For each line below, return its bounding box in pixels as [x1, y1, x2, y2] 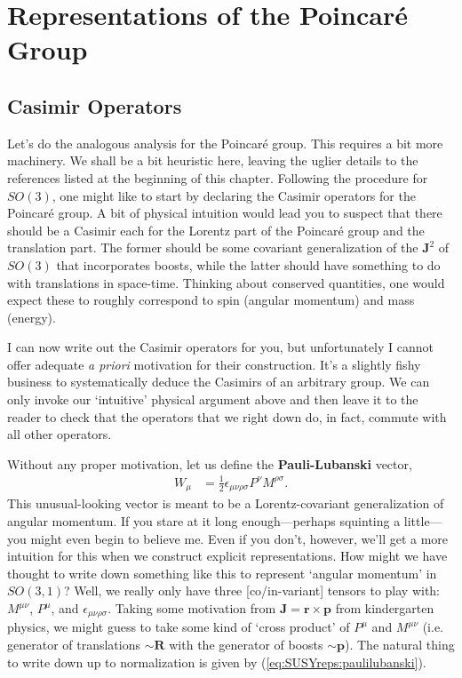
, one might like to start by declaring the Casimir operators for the [52, 186, 416, 204]
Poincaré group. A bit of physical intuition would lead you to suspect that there [7, 203, 442, 222]
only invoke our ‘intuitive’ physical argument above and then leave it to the [7, 390, 418, 409]
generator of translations [7, 635, 141, 654]
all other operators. [7, 425, 112, 443]
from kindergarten [335, 599, 434, 618]
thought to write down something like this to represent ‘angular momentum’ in [7, 563, 437, 582]
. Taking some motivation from [108, 599, 276, 618]
